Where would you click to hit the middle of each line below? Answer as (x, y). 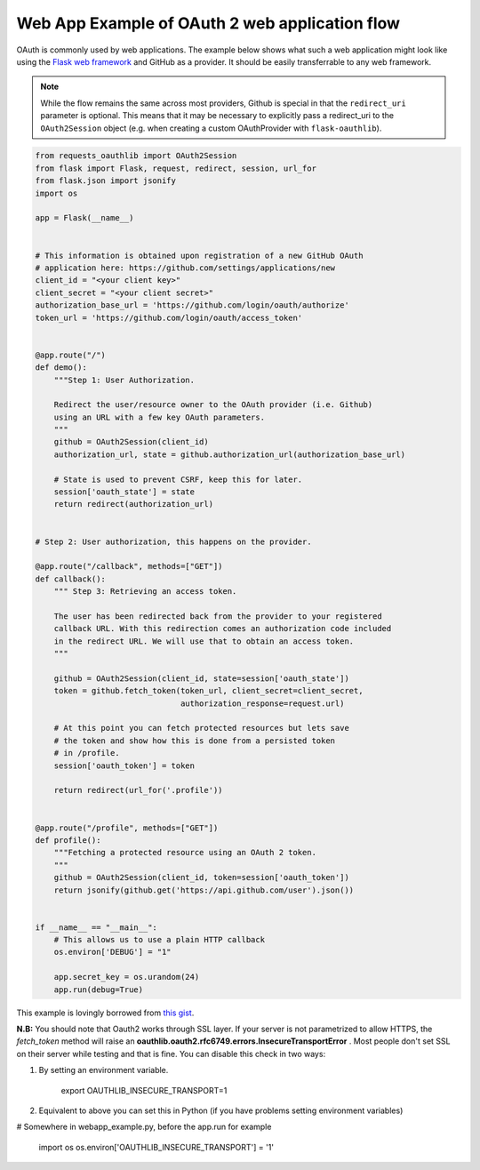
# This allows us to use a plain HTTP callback (160, 940)
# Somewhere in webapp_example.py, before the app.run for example (144, 1127)
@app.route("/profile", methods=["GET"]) (127, 828)
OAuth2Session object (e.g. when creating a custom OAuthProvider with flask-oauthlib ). (211, 128)
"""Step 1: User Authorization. (124, 380)
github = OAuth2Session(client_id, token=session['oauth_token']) (202, 877)
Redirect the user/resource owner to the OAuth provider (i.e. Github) (213, 405)
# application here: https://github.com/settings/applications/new (185, 268)
